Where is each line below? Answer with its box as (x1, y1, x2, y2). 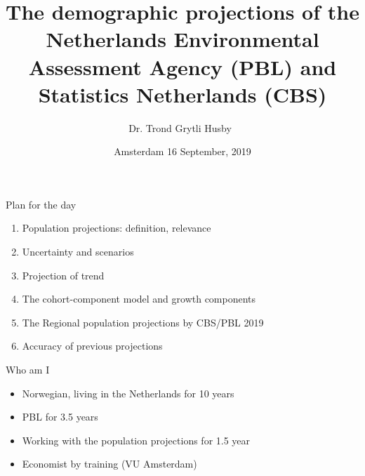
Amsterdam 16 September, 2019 (114, 144, 251, 159)
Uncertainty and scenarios (22, 244, 134, 259)
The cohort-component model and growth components (22, 291, 256, 306)
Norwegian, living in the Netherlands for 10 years (22, 385, 234, 400)
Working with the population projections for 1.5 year (22, 432, 251, 447)
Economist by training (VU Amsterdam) (22, 456, 197, 471)
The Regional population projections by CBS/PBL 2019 (22, 315, 264, 329)
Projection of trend (22, 267, 105, 282)
